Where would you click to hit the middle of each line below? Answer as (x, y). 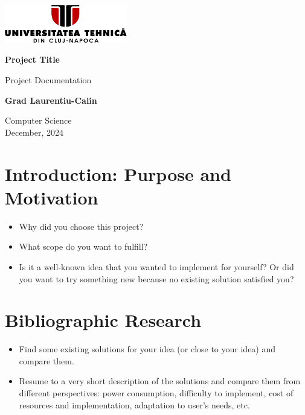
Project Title (32, 59)
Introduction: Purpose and (118, 173)
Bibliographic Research (103, 320)
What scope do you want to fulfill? (83, 246)
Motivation (52, 197)
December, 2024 (34, 132)
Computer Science (38, 120)
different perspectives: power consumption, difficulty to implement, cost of (156, 393)
